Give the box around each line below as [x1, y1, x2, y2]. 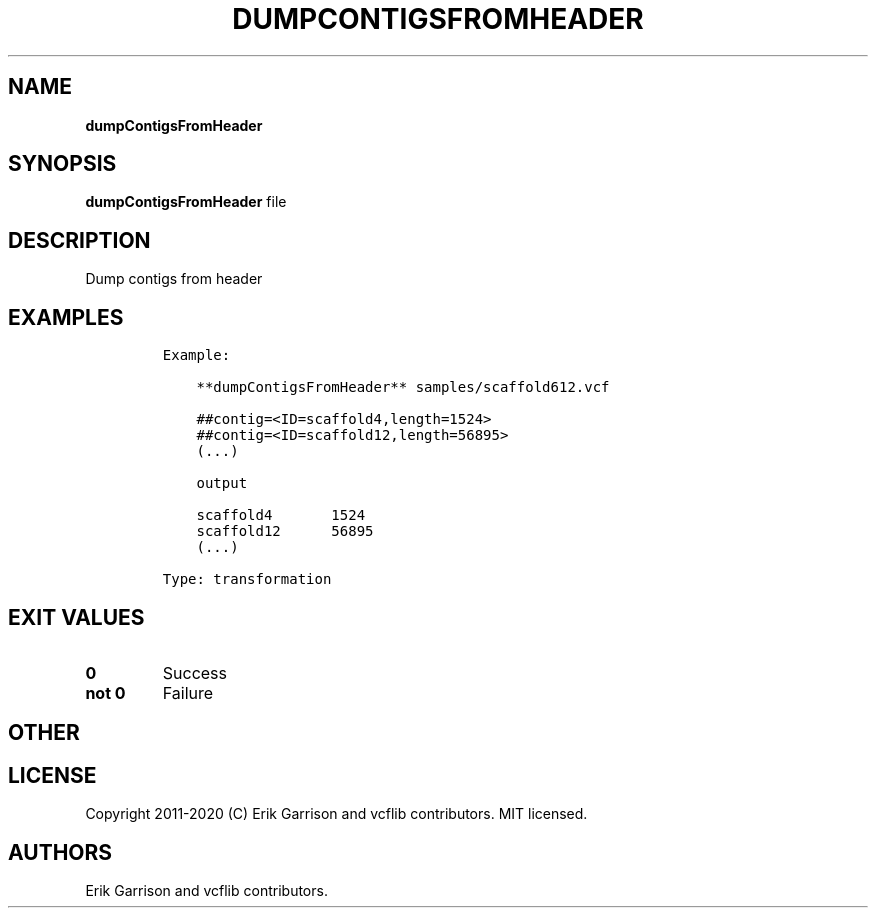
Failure [162, 682, 214, 703]
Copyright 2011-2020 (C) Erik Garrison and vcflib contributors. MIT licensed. [85, 805, 588, 823]
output [196, 475, 248, 492]
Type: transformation [162, 571, 332, 588]
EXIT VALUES [8, 604, 145, 630]
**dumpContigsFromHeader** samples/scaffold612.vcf [196, 379, 610, 396]
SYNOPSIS [8, 151, 117, 177]
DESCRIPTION [8, 227, 151, 253]
